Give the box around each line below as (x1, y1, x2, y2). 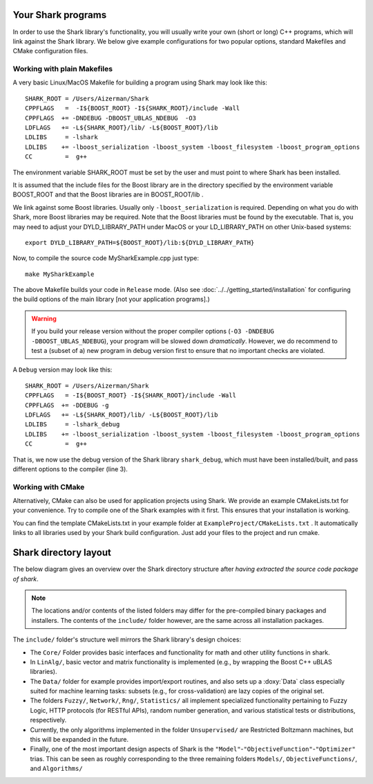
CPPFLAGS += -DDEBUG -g (25, 401, 109, 409)
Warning (31, 314, 57, 322)
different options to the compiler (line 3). (12, 464, 128, 473)
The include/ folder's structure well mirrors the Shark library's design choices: (12, 635, 242, 644)
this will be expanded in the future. (30, 736, 129, 744)
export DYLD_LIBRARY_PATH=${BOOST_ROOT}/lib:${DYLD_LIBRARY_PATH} (25, 239, 255, 246)
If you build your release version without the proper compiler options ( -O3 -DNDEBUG (31, 327, 274, 336)
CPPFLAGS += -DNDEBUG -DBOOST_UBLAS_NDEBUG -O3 (25, 114, 197, 122)
